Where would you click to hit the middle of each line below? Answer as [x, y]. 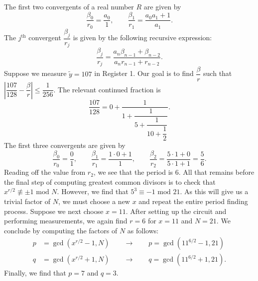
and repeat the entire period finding [193, 201]
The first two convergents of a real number [69, 6]
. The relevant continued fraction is [107, 89]
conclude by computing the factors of [61, 230]
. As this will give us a [214, 191]
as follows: [143, 230]
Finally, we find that [35, 273]
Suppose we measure [35, 73]
